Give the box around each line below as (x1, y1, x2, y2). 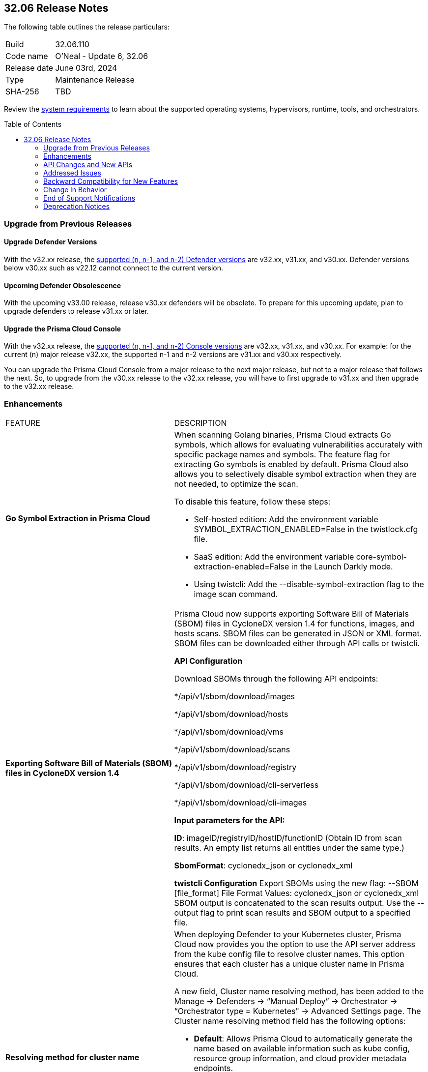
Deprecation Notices (43, 202, 110, 211)
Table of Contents (4, 120, 62, 129)
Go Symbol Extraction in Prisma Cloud (5, 513, 150, 524)
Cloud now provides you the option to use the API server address (174, 939, 416, 950)
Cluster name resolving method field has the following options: (174, 1016, 406, 1026)
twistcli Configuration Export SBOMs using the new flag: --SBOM (174, 878, 419, 889)
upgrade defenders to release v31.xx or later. (4, 307, 149, 316)
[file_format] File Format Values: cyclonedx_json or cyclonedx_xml (174, 888, 419, 898)
